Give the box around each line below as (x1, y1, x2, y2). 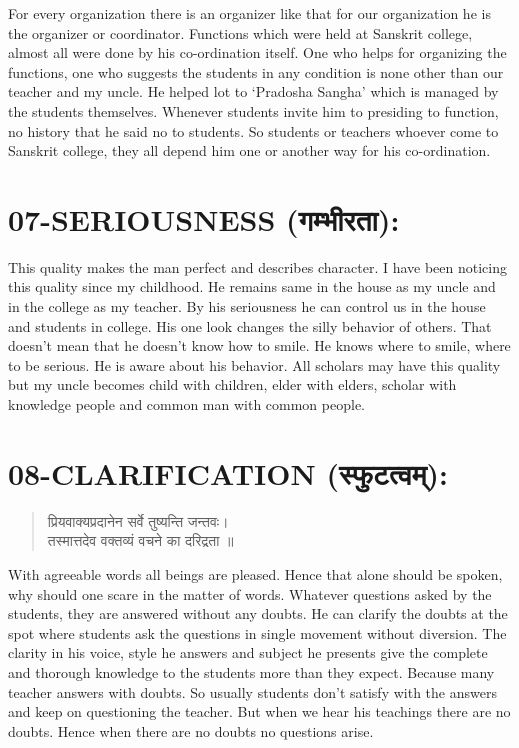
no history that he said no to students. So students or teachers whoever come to (8, 120, 499, 141)
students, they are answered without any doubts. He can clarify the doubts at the (8, 603, 508, 624)
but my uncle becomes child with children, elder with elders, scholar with (8, 374, 457, 395)
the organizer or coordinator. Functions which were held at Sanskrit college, (8, 22, 473, 43)
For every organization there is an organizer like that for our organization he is (8, 3, 491, 23)
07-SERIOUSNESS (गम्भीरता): (8, 198, 400, 239)
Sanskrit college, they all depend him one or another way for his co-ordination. (8, 140, 491, 161)
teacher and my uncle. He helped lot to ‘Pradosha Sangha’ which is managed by (8, 81, 499, 102)
